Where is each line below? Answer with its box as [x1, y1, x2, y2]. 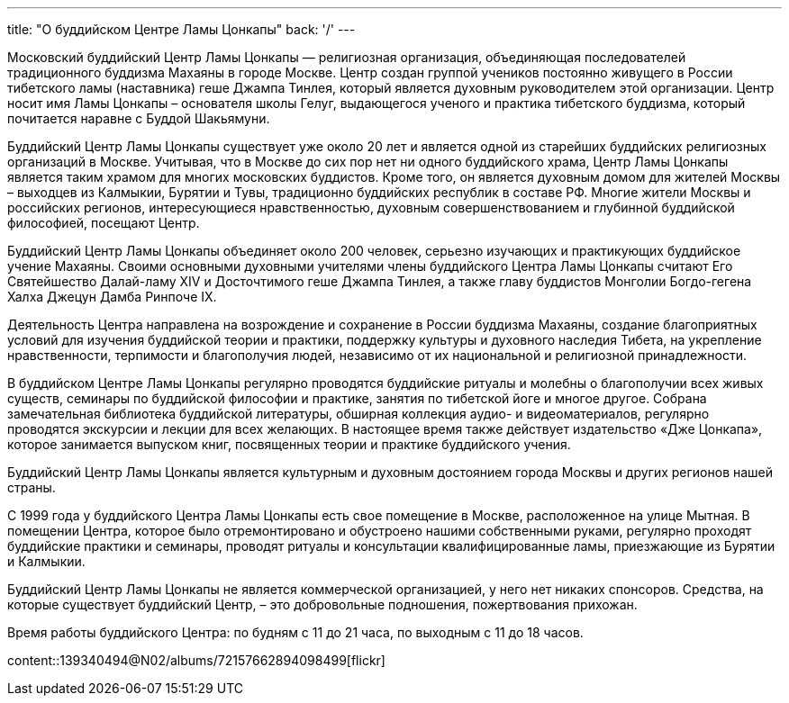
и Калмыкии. [7, 554, 86, 569]
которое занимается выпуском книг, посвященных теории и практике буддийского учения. [7, 437, 571, 452]
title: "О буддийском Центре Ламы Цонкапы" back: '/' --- [7, 22, 356, 37]
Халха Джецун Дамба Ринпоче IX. [7, 289, 217, 304]
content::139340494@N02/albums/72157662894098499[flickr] [7, 653, 385, 668]
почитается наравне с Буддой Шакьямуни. [7, 111, 270, 126]
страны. [7, 480, 56, 495]
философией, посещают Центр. [7, 215, 200, 230]
